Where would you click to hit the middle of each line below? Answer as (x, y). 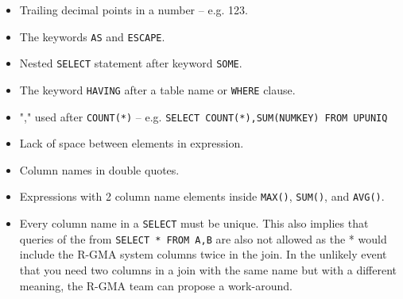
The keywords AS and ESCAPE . (92, 36)
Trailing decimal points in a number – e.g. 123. (134, 10)
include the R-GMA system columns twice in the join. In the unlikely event (203, 254)
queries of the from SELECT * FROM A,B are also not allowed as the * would (203, 238)
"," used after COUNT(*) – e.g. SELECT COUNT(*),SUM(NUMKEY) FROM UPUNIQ (203, 116)
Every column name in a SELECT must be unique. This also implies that (194, 223)
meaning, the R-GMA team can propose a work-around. (156, 285)
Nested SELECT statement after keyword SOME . (131, 63)
